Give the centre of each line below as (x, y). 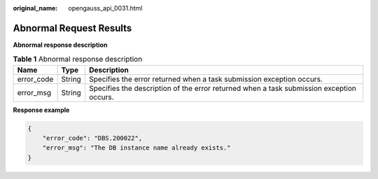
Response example (41, 110)
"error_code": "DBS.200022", (92, 138)
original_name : (35, 8)
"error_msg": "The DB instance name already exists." (136, 148)
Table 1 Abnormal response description (78, 59)
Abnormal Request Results (72, 28)
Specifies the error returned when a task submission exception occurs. (206, 79)
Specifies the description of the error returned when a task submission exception (223, 88)
